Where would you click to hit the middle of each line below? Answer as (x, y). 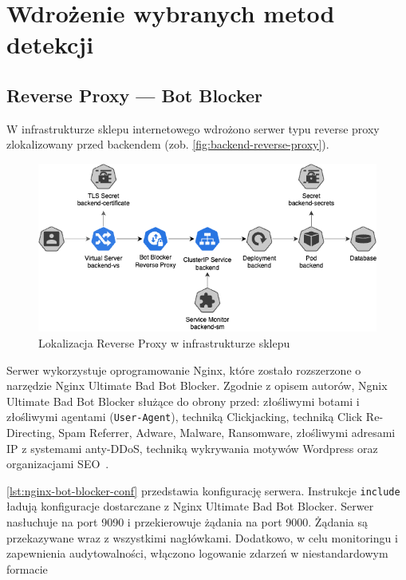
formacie (27, 568)
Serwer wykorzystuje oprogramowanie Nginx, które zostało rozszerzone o (184, 369)
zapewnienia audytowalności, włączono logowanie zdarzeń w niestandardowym (197, 553)
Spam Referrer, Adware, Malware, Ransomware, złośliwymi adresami (227, 432)
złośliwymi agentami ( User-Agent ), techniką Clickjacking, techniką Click (185, 417)
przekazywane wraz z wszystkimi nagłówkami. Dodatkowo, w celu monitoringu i (202, 537)
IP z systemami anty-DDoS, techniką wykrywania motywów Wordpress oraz (192, 448)
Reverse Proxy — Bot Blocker (134, 95)
